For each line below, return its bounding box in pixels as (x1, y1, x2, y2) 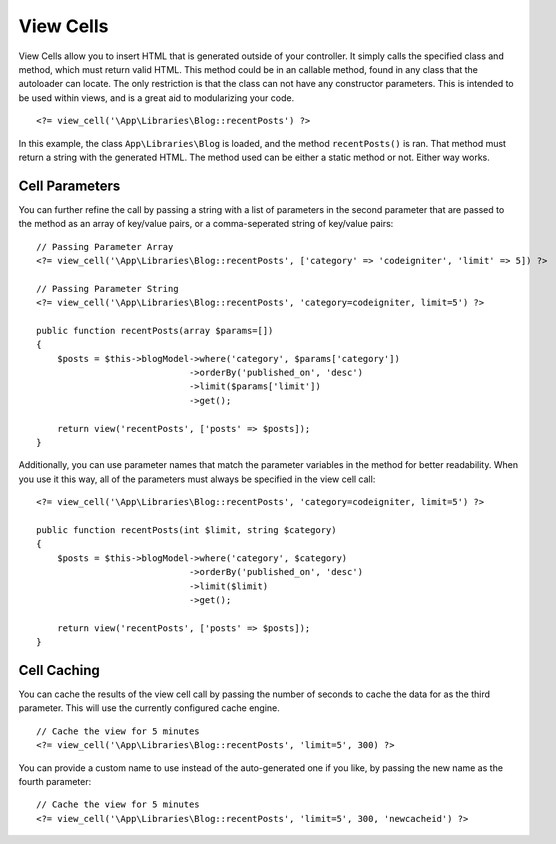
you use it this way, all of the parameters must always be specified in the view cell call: (18, 473, 376, 485)
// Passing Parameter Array (36, 241, 174, 252)
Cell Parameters (18, 177, 121, 194)
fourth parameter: (18, 775, 92, 787)
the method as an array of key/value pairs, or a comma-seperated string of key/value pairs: (18, 218, 394, 230)
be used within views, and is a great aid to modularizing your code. (18, 91, 295, 104)
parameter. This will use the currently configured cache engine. (18, 702, 280, 714)
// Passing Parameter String (36, 283, 179, 294)
